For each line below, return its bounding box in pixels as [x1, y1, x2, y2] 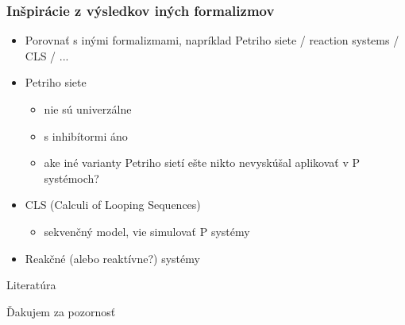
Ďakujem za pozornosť [6, 303, 116, 319]
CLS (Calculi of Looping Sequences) [25, 196, 201, 213]
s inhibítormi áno [44, 127, 128, 144]
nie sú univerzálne [44, 101, 132, 117]
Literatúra [6, 277, 56, 293]
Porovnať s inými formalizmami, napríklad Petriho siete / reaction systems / [25, 32, 399, 48]
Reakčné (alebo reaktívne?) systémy [25, 250, 200, 266]
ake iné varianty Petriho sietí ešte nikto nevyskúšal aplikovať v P [44, 154, 361, 171]
